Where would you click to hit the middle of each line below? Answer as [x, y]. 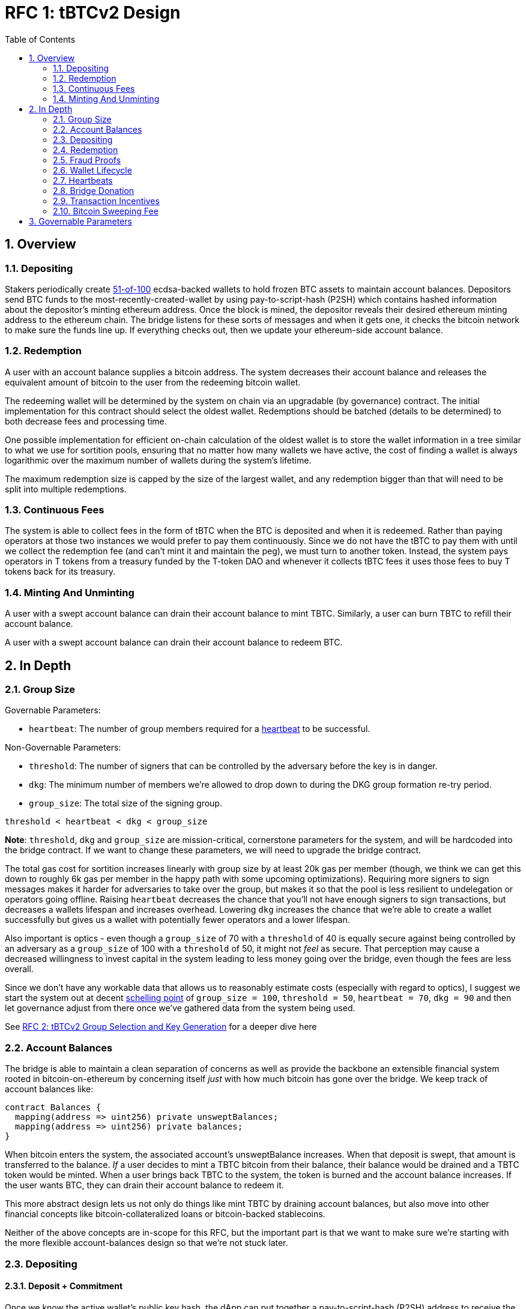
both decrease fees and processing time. [86, 421]
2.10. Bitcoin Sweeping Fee [106, 211]
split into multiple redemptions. [66, 489]
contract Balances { [53, 1108]
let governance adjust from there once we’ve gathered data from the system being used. [180, 1008]
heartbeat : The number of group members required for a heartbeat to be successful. [200, 729]
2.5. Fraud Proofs [87, 160]
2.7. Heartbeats [83, 180]
